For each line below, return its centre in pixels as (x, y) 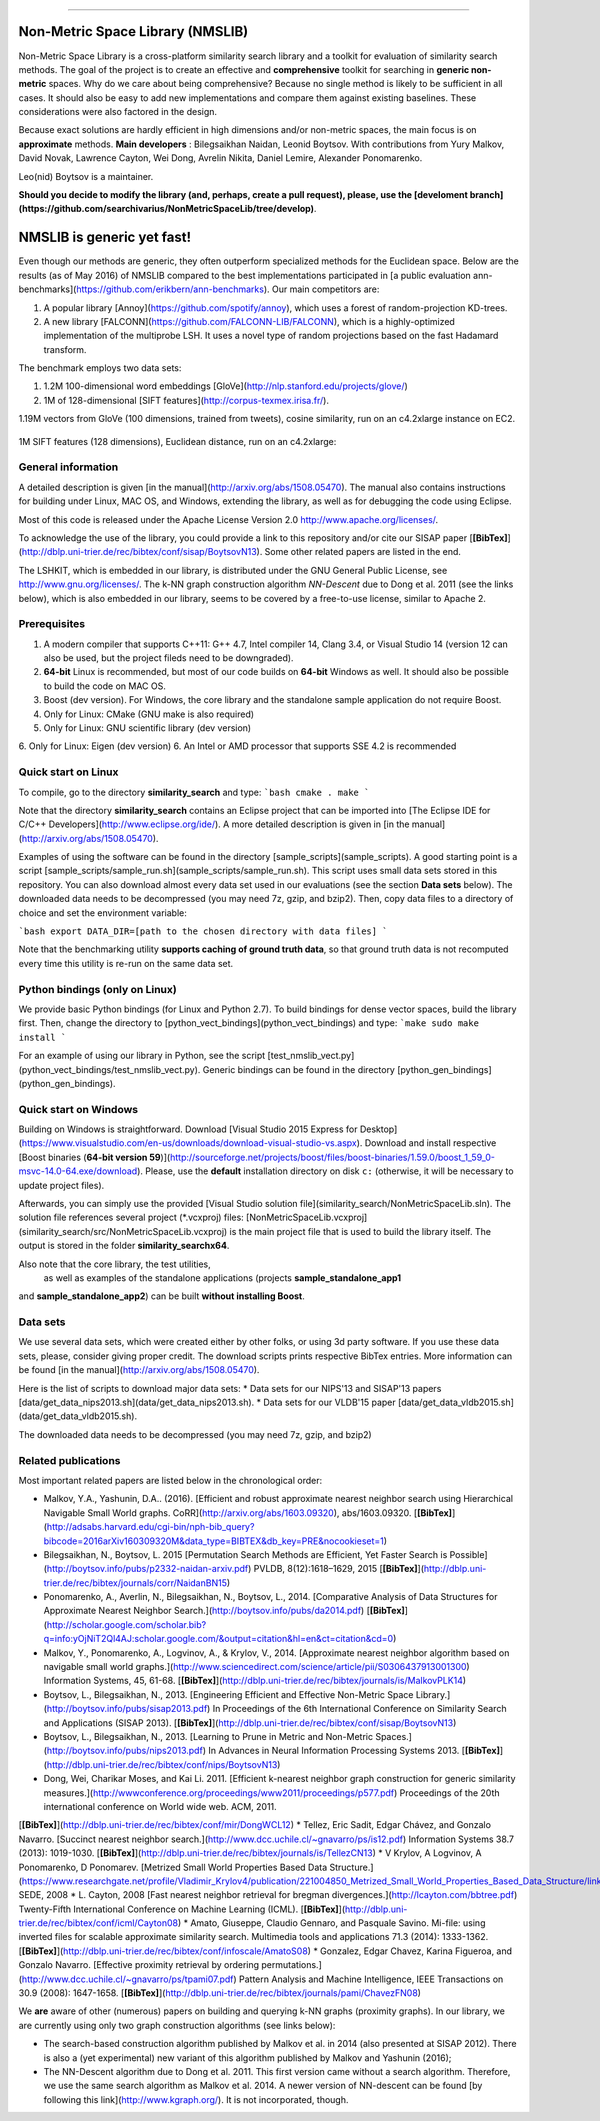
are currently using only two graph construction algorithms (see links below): (177, 2025)
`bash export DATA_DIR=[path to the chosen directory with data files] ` (203, 931)
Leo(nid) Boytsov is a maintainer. (86, 176)
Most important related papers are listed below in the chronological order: (170, 1480)
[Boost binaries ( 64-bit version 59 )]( (94, 1157)
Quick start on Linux (68, 772)
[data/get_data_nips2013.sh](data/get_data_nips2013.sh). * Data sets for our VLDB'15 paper (207, 1402)
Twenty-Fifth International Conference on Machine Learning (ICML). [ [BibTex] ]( (182, 1909)
